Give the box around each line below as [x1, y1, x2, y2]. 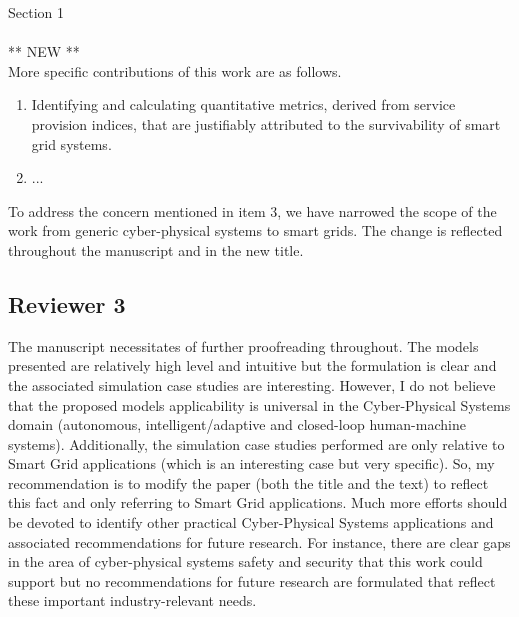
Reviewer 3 [8, 288, 126, 319]
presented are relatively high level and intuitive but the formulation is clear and [8, 355, 497, 376]
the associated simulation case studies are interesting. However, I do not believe [8, 374, 496, 395]
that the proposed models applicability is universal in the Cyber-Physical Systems [8, 394, 511, 415]
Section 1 [8, 2, 64, 22]
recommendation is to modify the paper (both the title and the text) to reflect [8, 472, 489, 493]
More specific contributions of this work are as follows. [8, 60, 342, 81]
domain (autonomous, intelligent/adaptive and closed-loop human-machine [8, 414, 466, 435]
